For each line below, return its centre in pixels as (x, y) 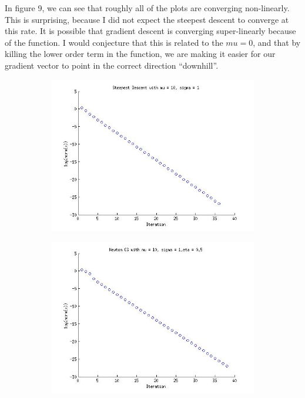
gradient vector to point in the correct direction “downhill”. (112, 65)
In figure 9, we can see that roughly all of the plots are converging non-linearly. (147, 8)
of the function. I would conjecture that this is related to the (114, 42)
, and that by (277, 42)
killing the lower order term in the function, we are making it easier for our (140, 54)
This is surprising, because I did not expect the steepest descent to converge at (147, 19)
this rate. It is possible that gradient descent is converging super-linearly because (150, 31)
